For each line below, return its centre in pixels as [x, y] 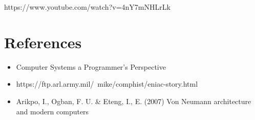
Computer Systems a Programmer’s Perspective [91, 66]
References [43, 42]
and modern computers [52, 111]
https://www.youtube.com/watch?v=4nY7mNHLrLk [87, 7]
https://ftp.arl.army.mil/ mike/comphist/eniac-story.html [107, 84]
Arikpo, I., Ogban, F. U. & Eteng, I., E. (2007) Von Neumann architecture [134, 101]
